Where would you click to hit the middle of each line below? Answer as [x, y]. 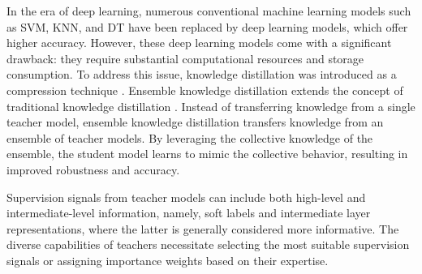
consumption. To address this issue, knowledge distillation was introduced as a [202, 74]
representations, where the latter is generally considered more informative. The [203, 228]
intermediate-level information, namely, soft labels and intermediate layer [189, 213]
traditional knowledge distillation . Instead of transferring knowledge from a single [211, 106]
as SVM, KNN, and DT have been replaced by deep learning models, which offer [207, 26]
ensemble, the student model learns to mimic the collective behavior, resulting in [207, 154]
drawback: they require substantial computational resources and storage [185, 58]
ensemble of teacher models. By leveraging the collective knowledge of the [190, 137]
